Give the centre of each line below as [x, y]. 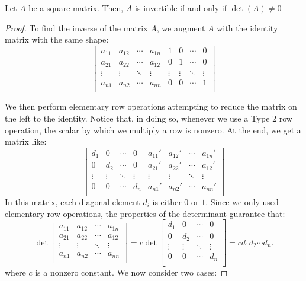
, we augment [181, 28]
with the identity [247, 28]
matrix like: [26, 141]
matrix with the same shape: [57, 39]
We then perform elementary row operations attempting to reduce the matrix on [151, 106]
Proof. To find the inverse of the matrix [76, 28]
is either [167, 202]
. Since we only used [242, 202]
